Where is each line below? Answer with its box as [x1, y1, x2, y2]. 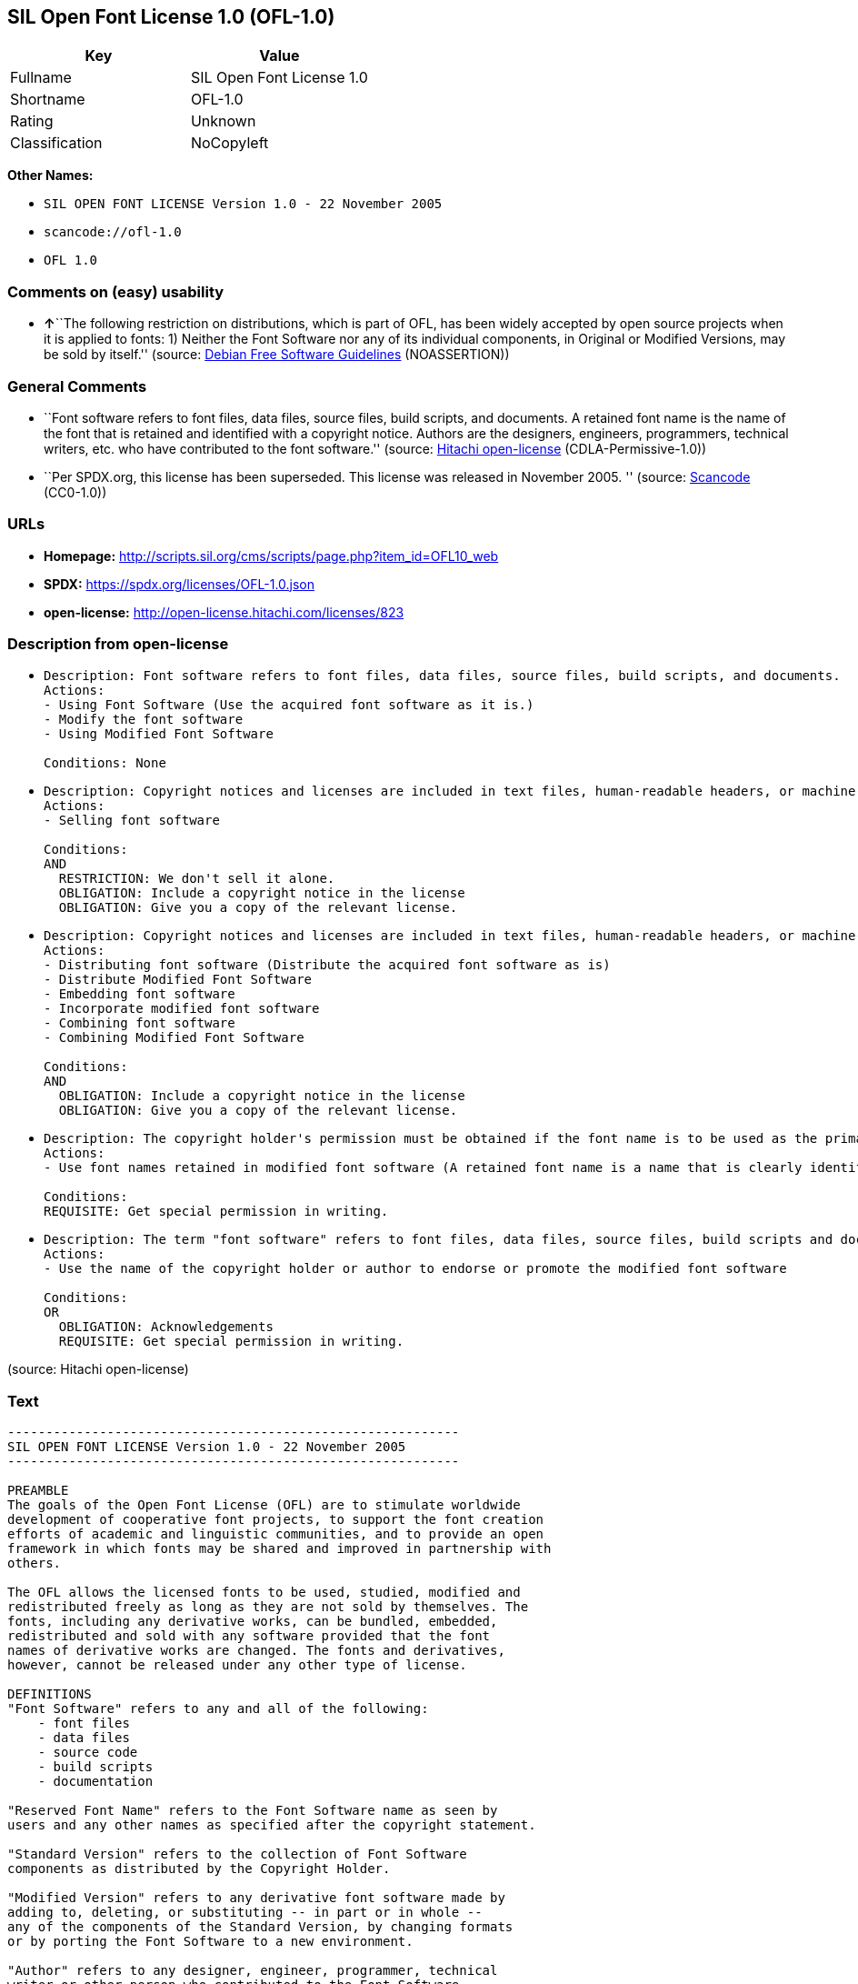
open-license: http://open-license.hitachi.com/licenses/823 [44, 604, 404, 620]
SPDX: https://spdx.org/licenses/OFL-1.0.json [44, 576, 315, 592]
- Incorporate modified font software [44, 1001, 320, 1017]
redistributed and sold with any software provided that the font [7, 1628, 491, 1644]
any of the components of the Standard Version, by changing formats [7, 1919, 514, 1935]
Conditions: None [44, 756, 166, 771]
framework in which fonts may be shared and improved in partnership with [7, 1541, 552, 1557]
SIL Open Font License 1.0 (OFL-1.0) [7, 5, 335, 28]
